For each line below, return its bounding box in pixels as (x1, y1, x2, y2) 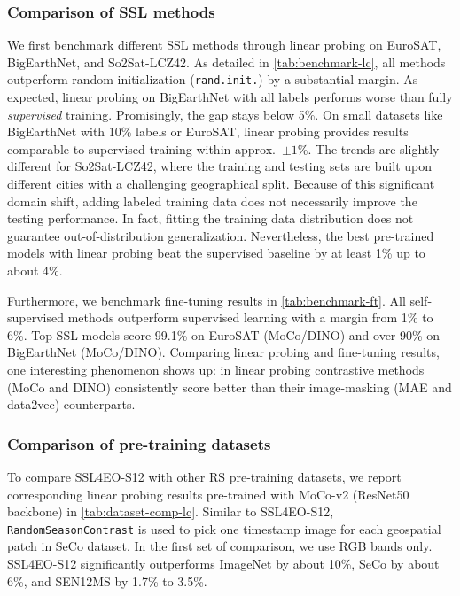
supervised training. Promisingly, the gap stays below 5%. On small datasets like (7, 104, 443, 123)
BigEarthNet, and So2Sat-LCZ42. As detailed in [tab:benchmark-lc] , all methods (7, 52, 446, 71)
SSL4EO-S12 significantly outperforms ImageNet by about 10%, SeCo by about (7, 554, 440, 572)
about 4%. (7, 261, 63, 279)
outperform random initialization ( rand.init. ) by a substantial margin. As (7, 70, 418, 89)
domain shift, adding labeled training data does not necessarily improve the (7, 191, 417, 210)
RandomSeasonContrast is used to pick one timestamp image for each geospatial (7, 519, 441, 538)
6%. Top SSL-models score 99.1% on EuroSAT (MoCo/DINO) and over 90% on (7, 325, 441, 344)
